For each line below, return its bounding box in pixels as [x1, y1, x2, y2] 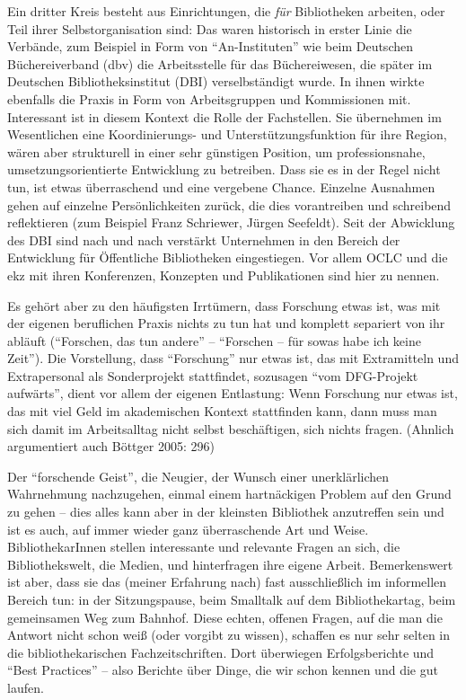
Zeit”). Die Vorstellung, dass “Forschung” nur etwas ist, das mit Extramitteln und [7, 349, 459, 368]
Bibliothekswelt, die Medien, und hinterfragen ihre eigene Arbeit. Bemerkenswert [7, 554, 453, 573]
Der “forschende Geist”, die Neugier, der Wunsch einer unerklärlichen [7, 466, 390, 485]
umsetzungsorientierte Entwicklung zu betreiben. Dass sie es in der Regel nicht [7, 160, 441, 179]
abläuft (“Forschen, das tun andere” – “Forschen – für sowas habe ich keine [7, 331, 421, 350]
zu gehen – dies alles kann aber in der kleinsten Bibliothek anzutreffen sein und [7, 502, 444, 521]
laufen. [7, 678, 44, 696]
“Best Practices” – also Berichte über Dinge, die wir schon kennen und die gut [7, 660, 438, 679]
